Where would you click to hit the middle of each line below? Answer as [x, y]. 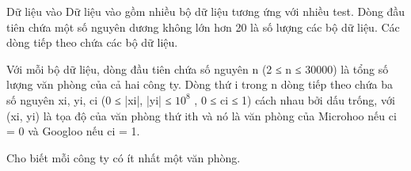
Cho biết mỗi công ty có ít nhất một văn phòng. [124, 157]
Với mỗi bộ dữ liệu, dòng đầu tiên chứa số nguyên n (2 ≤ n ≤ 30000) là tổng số [198, 68]
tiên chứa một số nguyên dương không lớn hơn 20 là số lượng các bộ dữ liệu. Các [203, 27]
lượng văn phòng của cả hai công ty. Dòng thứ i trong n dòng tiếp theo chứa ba [200, 84]
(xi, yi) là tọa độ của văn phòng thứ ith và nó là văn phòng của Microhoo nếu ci [202, 115]
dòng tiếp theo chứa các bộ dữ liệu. [92, 42]
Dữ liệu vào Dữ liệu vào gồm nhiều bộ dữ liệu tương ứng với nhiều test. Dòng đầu [206, 11]
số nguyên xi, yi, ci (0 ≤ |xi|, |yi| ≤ [89, 99]
